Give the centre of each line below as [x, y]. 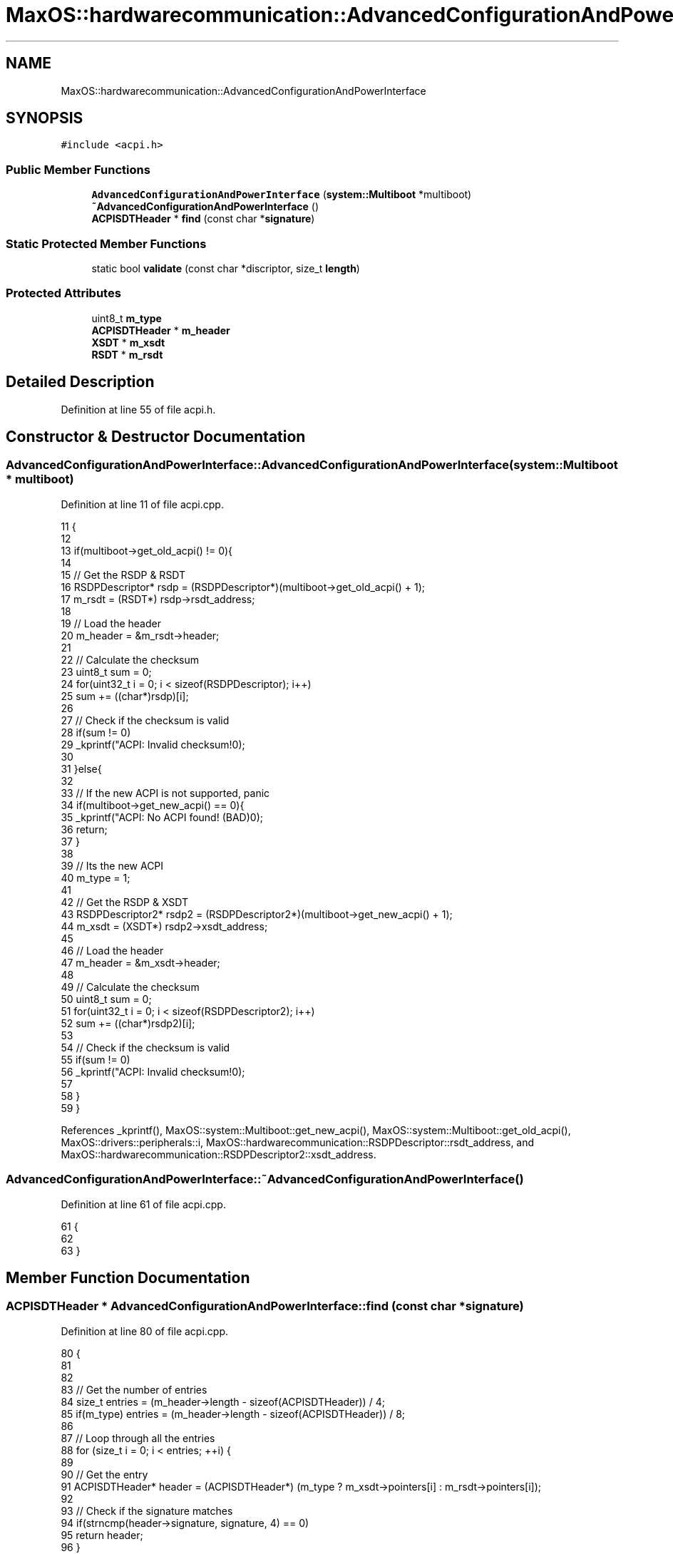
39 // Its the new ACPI [112, 865]
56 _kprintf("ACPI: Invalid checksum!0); [153, 1071]
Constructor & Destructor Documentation [156, 436]
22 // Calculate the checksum [130, 659]
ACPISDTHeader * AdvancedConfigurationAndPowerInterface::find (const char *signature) [265, 1306]
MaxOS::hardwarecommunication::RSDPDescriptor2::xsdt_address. [219, 1154]
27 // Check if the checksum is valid [145, 720]
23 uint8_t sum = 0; [106, 671]
